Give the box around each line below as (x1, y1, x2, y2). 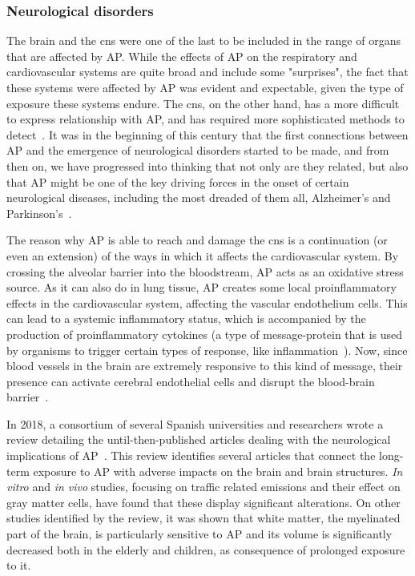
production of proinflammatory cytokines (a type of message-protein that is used (6, 325, 403, 342)
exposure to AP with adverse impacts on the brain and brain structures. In (33, 462, 403, 479)
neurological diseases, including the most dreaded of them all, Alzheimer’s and (6, 189, 391, 206)
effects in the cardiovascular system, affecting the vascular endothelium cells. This (6, 294, 408, 311)
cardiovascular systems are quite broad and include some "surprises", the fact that (6, 63, 409, 80)
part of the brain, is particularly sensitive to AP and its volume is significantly (6, 526, 393, 542)
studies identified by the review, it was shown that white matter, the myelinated (6, 510, 401, 526)
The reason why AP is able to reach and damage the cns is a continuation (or (6, 232, 388, 248)
